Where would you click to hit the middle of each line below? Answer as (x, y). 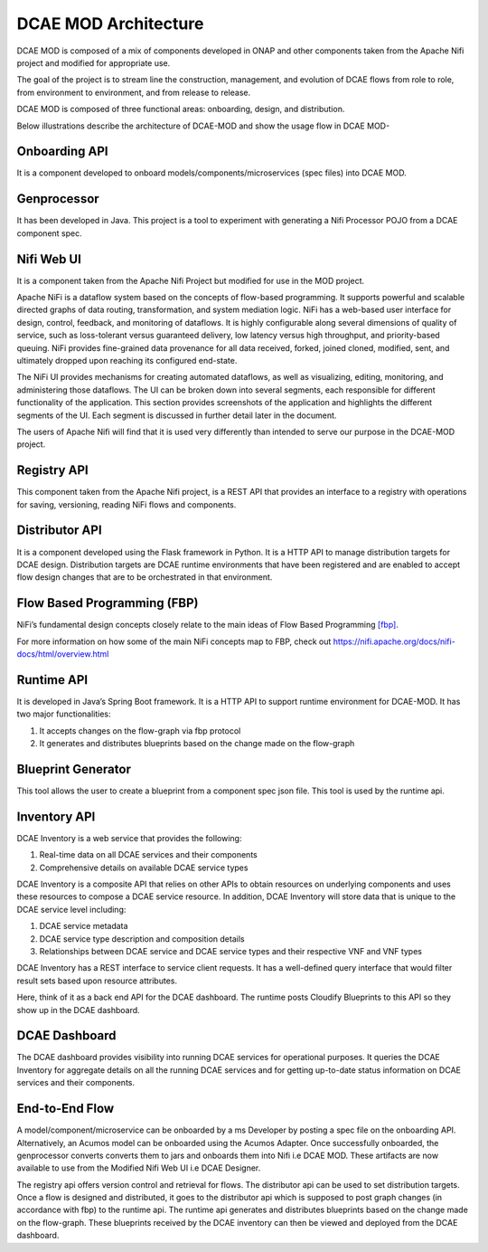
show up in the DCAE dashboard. (78, 1010)
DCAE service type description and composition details (142, 939)
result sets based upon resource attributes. (97, 981)
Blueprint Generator (74, 769)
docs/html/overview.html (63, 654)
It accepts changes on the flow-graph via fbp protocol (140, 730)
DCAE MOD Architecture (110, 24)
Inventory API (56, 816)
